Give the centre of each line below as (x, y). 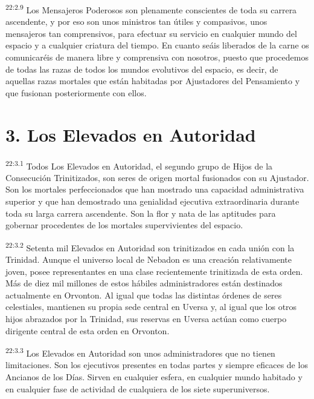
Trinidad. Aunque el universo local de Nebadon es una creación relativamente (149, 259)
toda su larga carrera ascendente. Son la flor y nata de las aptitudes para (141, 213)
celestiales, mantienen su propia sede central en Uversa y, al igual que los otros (151, 307)
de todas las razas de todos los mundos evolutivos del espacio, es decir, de (142, 69)
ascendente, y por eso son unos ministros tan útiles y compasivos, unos (136, 21)
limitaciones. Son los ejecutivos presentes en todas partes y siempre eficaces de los (157, 365)
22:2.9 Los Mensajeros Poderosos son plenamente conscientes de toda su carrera (151, 9)
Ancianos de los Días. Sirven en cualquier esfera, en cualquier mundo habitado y (154, 377)
